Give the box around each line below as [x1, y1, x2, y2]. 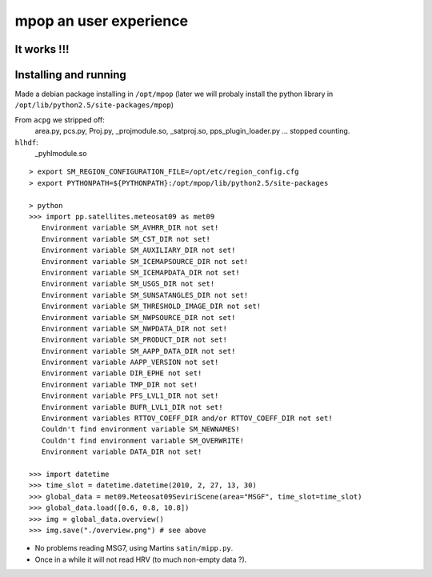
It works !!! [14, 42, 70, 56]
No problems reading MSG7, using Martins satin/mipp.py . [34, 543, 234, 553]
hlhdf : [14, 137, 39, 147]
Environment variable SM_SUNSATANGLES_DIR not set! [41, 291, 249, 299]
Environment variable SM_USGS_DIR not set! [41, 279, 215, 288]
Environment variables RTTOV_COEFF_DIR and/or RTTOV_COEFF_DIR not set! [41, 414, 333, 423]
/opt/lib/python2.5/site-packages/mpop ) [14, 100, 174, 110]
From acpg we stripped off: [14, 114, 106, 124]
